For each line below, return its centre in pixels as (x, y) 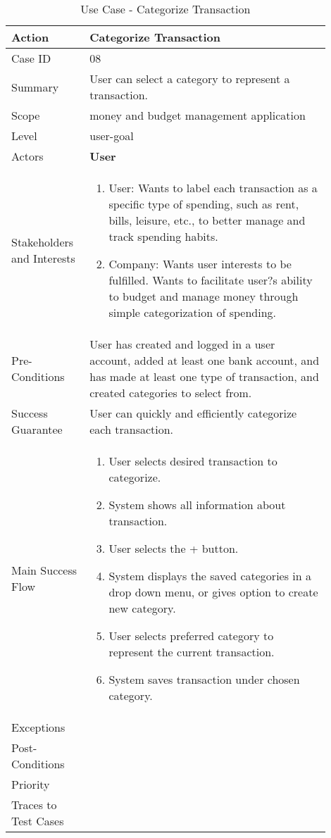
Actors (27, 156)
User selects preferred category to (191, 636)
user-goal (112, 136)
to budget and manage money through (204, 296)
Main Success (44, 570)
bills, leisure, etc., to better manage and (207, 220)
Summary (35, 87)
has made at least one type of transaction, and (204, 376)
